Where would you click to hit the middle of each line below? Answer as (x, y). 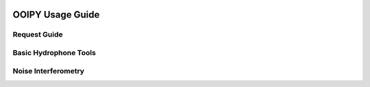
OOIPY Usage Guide (56, 15)
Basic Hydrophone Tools (54, 52)
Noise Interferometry (49, 71)
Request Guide (38, 35)
